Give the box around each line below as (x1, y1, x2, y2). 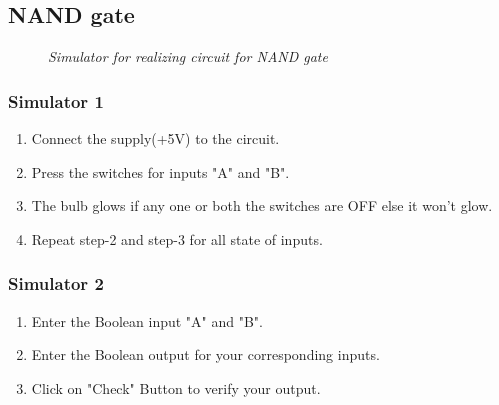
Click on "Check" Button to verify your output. (31, 377, 321, 398)
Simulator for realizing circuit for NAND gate (48, 46, 328, 67)
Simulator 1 (8, 88, 104, 113)
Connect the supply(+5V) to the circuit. (31, 128, 280, 149)
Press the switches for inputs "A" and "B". (31, 161, 290, 182)
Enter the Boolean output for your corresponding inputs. (31, 344, 380, 365)
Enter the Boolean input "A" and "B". (31, 310, 263, 331)
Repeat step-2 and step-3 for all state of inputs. (31, 228, 323, 249)
